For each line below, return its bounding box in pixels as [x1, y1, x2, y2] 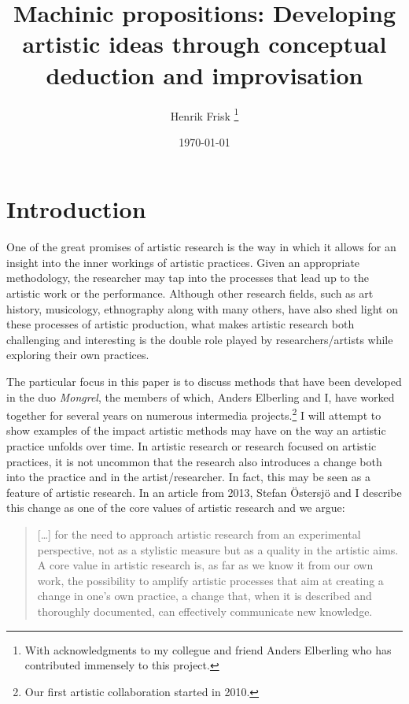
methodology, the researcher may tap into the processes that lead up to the [6, 269, 369, 286]
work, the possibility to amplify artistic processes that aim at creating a [37, 572, 384, 588]
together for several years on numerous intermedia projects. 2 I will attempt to [6, 405, 381, 423]
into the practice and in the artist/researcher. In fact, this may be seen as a [6, 469, 370, 485]
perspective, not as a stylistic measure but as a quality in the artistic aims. [37, 541, 399, 558]
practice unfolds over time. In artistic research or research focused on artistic [6, 438, 377, 454]
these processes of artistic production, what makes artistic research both [6, 316, 355, 332]
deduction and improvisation [46, 58, 363, 91]
